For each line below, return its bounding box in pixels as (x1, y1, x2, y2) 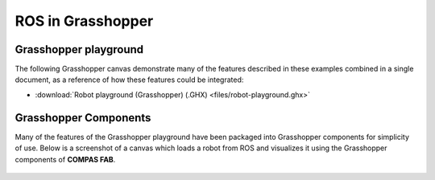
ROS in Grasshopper (14, 12, 154, 30)
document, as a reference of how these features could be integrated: (14, 75, 244, 84)
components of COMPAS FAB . (14, 154, 116, 164)
